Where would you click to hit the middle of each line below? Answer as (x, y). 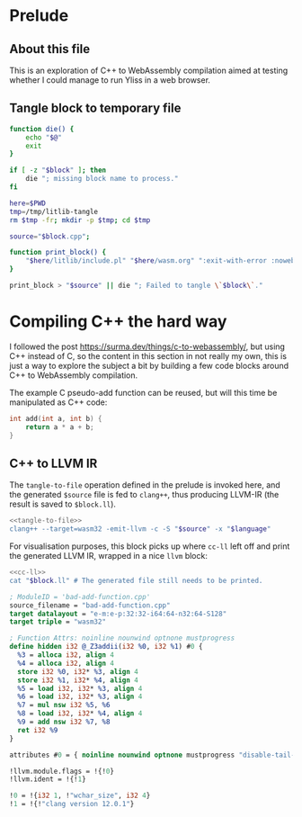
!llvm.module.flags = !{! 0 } (62, 771)
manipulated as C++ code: (58, 402)
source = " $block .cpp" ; (50, 236)
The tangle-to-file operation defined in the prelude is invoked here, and (145, 485)
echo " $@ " (44, 137)
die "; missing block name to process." (102, 179)
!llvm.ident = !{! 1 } (48, 779)
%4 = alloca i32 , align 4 (66, 663)
